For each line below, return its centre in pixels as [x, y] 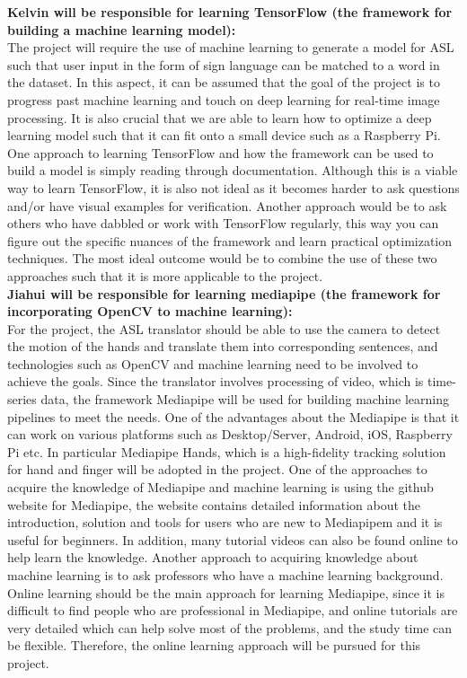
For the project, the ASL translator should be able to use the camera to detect [224, 328]
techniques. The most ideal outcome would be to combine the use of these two [222, 258]
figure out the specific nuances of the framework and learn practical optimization [230, 240]
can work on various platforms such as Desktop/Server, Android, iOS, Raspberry [230, 434]
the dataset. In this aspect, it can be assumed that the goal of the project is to [224, 82]
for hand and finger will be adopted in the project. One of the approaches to [217, 469]
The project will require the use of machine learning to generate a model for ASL [231, 47]
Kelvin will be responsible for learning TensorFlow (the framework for [230, 12]
